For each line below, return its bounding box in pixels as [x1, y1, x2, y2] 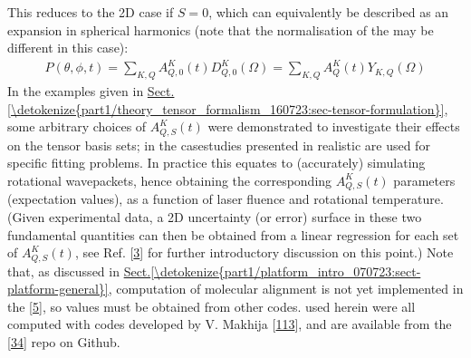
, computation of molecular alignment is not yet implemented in [108, 279, 464, 298]
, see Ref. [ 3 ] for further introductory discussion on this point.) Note [74, 243, 454, 262]
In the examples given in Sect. [7, 82, 175, 101]
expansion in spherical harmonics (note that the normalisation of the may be [7, 20, 434, 39]
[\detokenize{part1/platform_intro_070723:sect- [150, 261, 421, 280]
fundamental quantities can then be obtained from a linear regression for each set [7, 225, 459, 244]
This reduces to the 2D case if [7, 3, 174, 21]
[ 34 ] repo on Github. [7, 333, 120, 351]
